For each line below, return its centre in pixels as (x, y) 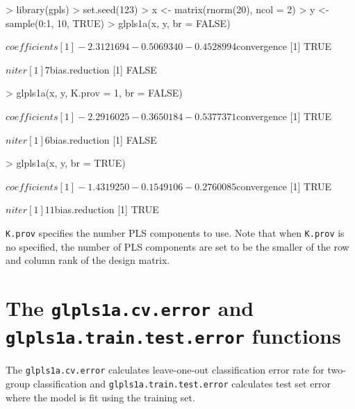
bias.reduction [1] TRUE (107, 209)
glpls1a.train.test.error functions (173, 336)
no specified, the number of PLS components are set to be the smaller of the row (177, 246)
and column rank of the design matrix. (88, 260)
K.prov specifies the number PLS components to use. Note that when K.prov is (175, 232)
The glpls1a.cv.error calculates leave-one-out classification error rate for (165, 370)
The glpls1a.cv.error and (130, 307)
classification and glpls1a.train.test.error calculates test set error (182, 383)
